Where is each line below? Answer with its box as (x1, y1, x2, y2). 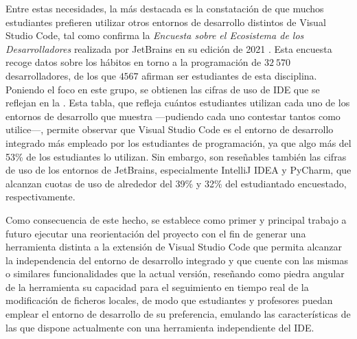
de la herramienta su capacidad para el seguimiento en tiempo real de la (5, 279, 309, 294)
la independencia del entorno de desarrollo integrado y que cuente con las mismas (5, 253, 348, 267)
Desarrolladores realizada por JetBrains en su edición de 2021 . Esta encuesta (5, 41, 332, 56)
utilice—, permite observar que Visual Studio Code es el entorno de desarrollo (5, 122, 334, 137)
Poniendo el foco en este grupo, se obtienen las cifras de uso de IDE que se (5, 82, 320, 96)
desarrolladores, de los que (5, 68, 116, 82)
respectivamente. (5, 189, 76, 204)
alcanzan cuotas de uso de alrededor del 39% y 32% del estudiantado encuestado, (5, 176, 347, 190)
